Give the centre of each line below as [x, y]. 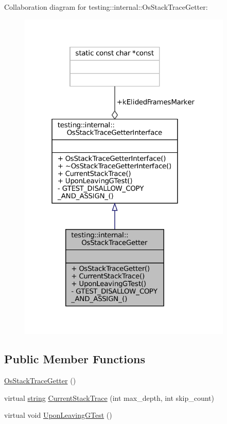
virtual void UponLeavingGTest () [58, 415]
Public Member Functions [75, 359]
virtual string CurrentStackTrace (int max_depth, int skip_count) [109, 397]
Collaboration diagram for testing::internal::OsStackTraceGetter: [106, 7]
